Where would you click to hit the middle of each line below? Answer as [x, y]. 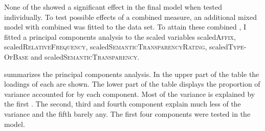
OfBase [16, 56]
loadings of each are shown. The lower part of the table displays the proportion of [132, 84]
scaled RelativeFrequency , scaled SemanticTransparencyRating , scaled [116, 47]
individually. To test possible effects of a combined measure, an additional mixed [130, 17]
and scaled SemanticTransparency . [85, 56]
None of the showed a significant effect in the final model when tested [113, 7]
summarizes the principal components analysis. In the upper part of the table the [132, 74]
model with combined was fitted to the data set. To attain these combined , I [125, 27]
